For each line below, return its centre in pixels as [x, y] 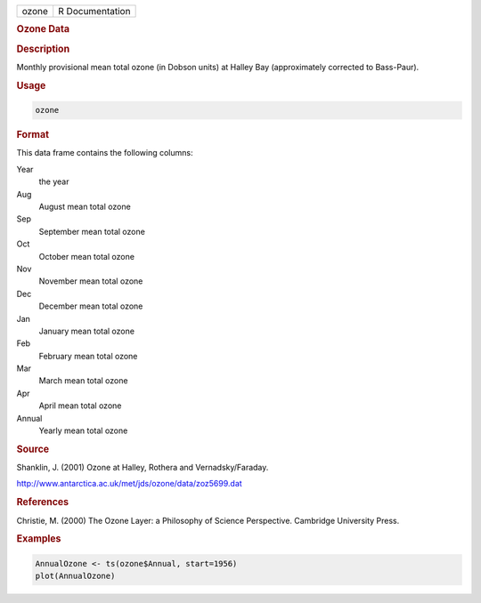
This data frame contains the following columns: [105, 153]
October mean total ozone [87, 256]
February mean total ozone [88, 356]
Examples [39, 539]
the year [54, 181]
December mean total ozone [91, 306]
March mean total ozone [83, 381]
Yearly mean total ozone [83, 430]
